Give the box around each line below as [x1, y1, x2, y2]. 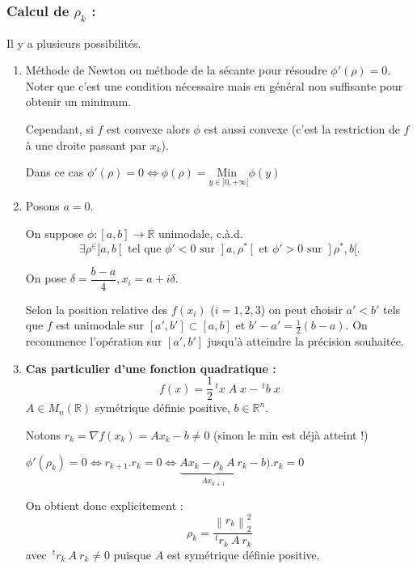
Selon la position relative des [25, 300, 168, 317]
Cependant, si [25, 120, 94, 137]
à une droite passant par [25, 136, 146, 153]
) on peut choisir [260, 300, 343, 317]
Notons [25, 426, 61, 443]
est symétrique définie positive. [166, 546, 320, 563]
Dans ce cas [25, 163, 84, 180]
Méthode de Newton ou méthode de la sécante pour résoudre [25, 62, 327, 79]
